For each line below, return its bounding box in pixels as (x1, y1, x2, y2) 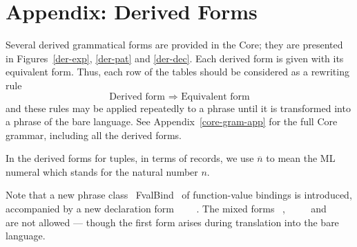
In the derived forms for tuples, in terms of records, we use (6, 151, 254, 165)
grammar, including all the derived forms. (6, 127, 182, 142)
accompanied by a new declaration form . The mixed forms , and (6, 201, 327, 216)
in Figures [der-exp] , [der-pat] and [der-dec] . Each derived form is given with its (6, 51, 344, 65)
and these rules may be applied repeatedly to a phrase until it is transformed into (6, 100, 351, 115)
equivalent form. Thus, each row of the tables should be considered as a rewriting (6, 64, 349, 79)
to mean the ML (266, 151, 336, 165)
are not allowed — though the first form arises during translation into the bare (6, 214, 339, 229)
